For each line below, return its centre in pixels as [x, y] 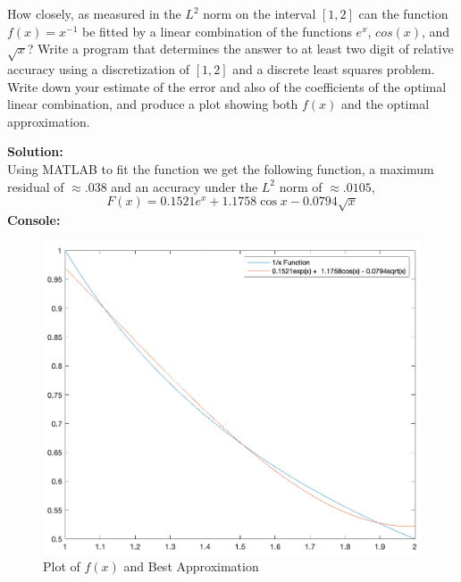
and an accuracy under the [184, 186]
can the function [403, 13]
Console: [34, 219]
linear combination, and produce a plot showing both [153, 104]
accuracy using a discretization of [99, 68]
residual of [36, 186]
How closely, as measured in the [94, 13]
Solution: [35, 151]
